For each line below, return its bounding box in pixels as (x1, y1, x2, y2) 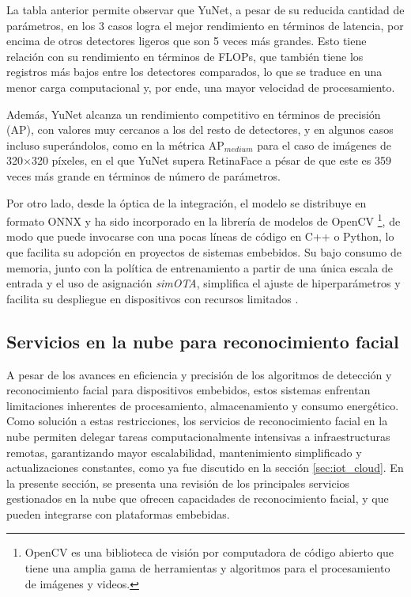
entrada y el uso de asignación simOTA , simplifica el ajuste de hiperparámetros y (6, 275, 401, 291)
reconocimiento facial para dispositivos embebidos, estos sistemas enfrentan (6, 382, 371, 398)
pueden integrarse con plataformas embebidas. (6, 505, 230, 522)
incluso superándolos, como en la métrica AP (6, 136, 224, 153)
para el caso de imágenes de (257, 136, 391, 153)
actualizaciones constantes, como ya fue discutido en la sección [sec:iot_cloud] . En (6, 459, 404, 476)
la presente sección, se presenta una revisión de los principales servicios (6, 474, 350, 491)
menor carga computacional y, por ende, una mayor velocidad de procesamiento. (6, 78, 395, 95)
